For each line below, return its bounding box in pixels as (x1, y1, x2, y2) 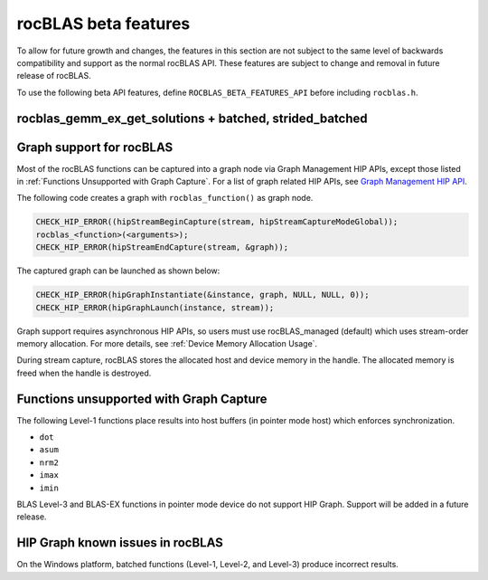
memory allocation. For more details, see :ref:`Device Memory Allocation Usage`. (16, 338, 318, 348)
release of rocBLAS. (16, 71, 91, 81)
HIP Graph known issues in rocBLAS (16, 535, 223, 551)
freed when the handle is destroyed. (16, 367, 152, 378)
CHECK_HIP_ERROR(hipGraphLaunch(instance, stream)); (35, 302, 275, 312)
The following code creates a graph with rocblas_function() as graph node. (16, 193, 314, 204)
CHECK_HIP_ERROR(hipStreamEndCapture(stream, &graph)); (35, 242, 289, 252)
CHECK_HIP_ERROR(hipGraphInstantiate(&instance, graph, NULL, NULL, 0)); (35, 290, 370, 300)
